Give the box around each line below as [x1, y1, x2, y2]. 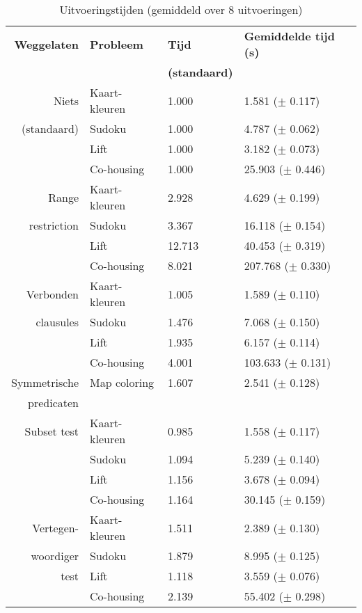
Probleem [90, 35, 143, 52]
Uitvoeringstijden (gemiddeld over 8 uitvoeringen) [59, 1, 303, 17]
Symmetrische [11, 374, 79, 390]
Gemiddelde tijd [244, 28, 335, 44]
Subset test [24, 422, 79, 439]
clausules [36, 314, 79, 330]
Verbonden [26, 285, 79, 302]
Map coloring [90, 374, 155, 390]
